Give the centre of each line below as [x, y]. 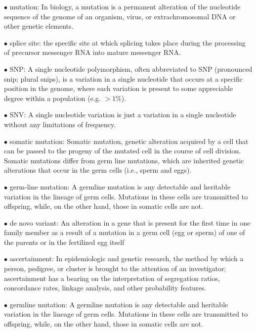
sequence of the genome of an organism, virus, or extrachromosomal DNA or [120, 16]
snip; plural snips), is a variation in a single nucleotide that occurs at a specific [123, 78]
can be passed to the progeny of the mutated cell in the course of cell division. [123, 151]
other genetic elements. [39, 26]
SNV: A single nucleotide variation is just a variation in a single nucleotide [123, 115]
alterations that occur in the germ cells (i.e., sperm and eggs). [98, 170]
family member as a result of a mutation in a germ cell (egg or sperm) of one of [125, 232]
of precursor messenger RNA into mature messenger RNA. [92, 52]
